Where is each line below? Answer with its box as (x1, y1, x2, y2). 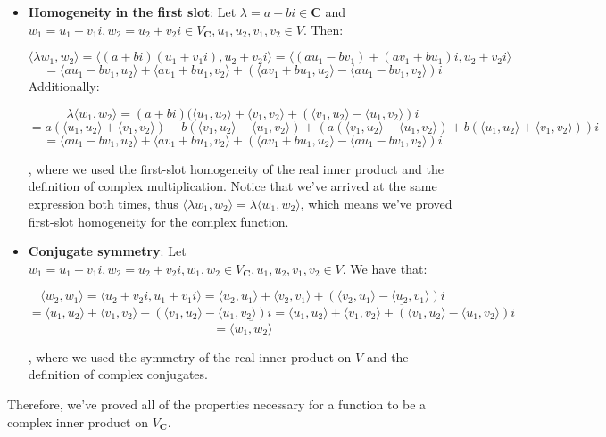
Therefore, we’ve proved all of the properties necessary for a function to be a (7, 394, 427, 413)
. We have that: (342, 259, 428, 277)
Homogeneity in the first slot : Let (28, 3, 237, 21)
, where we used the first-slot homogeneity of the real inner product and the (28, 159, 444, 177)
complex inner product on (7, 412, 148, 431)
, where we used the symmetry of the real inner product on (28, 347, 352, 366)
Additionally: (28, 77, 100, 95)
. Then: (303, 20, 344, 38)
